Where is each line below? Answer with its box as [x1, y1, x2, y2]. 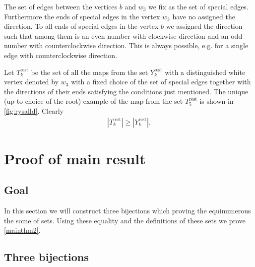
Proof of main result [4, 148, 146, 168]
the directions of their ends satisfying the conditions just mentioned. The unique [4, 86, 249, 96]
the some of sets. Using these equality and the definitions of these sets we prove [4, 215, 246, 225]
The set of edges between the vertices [4, 1, 118, 11]
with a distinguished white [165, 67, 246, 77]
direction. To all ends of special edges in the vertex [4, 21, 159, 31]
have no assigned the [172, 11, 235, 21]
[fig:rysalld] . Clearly [4, 105, 64, 116]
